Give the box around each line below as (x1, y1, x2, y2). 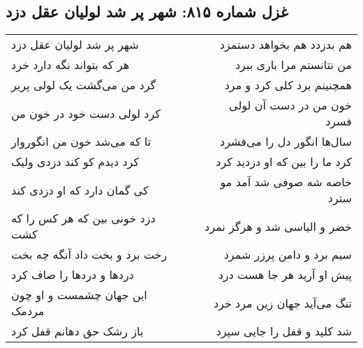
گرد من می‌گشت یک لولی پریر (11, 77, 156, 93)
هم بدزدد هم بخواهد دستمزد (219, 36, 352, 53)
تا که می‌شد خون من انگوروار (11, 133, 151, 150)
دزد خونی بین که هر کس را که (11, 210, 156, 227)
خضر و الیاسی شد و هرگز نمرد (205, 218, 352, 234)
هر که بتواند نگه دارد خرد (11, 56, 130, 73)
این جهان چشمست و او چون (11, 287, 147, 303)
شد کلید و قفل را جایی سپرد (216, 323, 352, 340)
